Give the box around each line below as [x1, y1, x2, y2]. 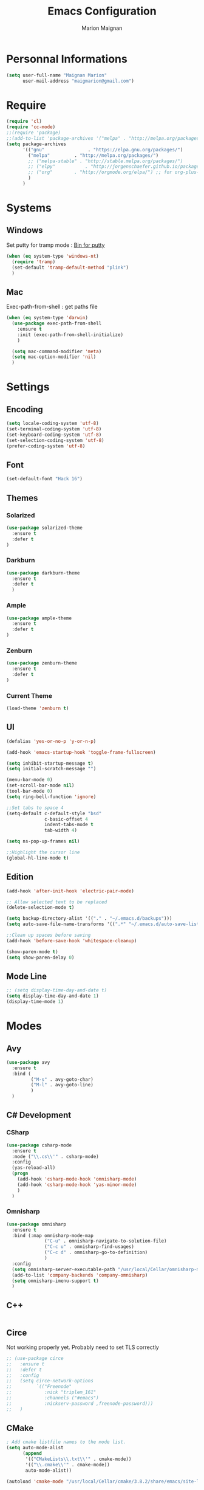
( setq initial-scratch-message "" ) [6, 766, 97, 772]
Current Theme [6, 691, 53, 700]
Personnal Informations [6, 52, 127, 66]
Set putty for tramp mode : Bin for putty [6, 241, 105, 249]
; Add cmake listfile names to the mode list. [6, 1439, 126, 1445]
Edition [6, 872, 34, 882]
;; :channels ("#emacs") [6, 1395, 99, 1401]
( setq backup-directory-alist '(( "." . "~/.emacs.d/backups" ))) [6, 916, 172, 922]
